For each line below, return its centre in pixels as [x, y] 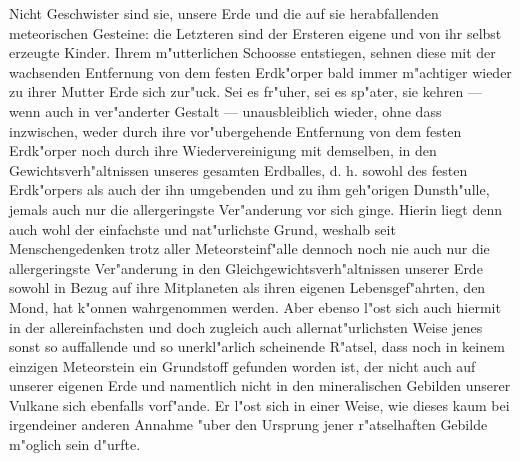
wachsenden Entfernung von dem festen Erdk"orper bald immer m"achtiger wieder [260, 71]
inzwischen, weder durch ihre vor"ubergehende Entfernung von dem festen [235, 130]
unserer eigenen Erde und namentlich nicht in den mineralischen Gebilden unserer [260, 385]
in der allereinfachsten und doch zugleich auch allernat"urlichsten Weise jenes [246, 326]
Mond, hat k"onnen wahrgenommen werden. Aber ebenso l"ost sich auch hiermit [255, 306]
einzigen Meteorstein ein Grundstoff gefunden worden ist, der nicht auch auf [242, 365]
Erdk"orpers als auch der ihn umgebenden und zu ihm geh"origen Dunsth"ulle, [249, 189]
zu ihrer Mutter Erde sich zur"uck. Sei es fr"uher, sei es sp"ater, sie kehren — [245, 91]
